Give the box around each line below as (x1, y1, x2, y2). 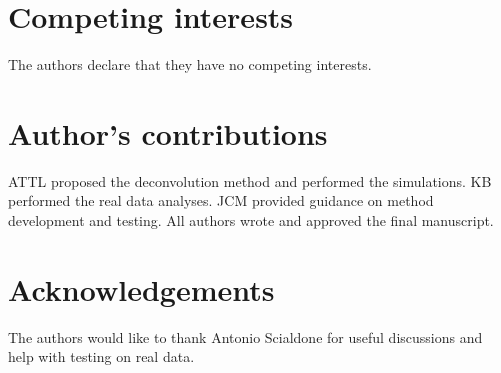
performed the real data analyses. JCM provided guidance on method (8, 190, 434, 211)
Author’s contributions (8, 112, 328, 153)
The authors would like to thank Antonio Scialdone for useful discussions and (8, 326, 483, 347)
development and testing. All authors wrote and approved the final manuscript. (8, 210, 494, 231)
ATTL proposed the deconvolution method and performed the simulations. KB (8, 170, 492, 191)
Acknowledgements (8, 268, 275, 309)
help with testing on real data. (8, 346, 195, 367)
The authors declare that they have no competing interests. (8, 54, 372, 75)
